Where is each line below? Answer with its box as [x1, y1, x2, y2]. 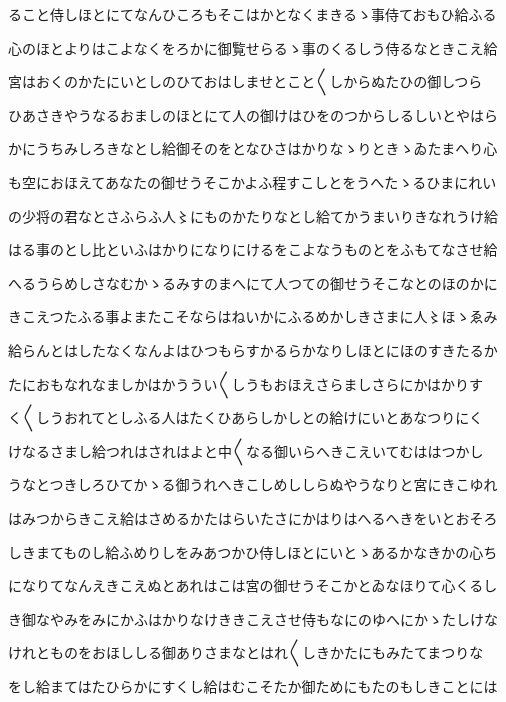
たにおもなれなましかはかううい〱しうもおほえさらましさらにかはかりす [8, 373, 483, 394]
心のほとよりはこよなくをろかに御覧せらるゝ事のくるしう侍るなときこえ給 [8, 37, 498, 58]
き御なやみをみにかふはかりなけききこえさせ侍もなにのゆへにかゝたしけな [8, 608, 498, 629]
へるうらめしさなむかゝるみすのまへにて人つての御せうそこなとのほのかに [8, 272, 498, 293]
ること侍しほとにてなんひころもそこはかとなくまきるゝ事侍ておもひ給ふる [8, 4, 497, 24]
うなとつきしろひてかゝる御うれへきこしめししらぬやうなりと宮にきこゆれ [8, 474, 498, 495]
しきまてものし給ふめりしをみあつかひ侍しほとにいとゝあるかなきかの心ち [8, 541, 498, 562]
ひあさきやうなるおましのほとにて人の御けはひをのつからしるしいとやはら [8, 104, 498, 125]
